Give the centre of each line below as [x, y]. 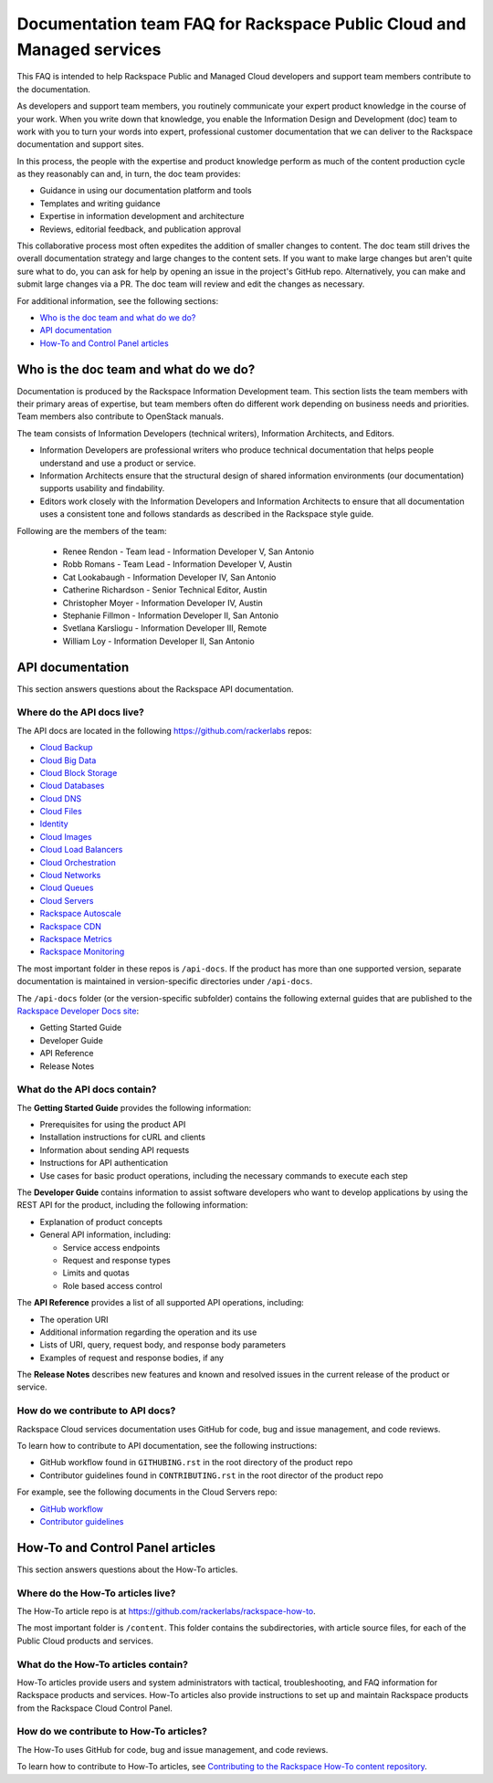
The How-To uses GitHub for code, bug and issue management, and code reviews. [173, 1749]
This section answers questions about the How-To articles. [127, 1569]
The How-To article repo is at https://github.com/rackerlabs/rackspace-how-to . [167, 1611]
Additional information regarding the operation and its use [148, 1332]
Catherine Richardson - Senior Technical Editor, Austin [165, 590]
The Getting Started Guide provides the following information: [134, 1107]
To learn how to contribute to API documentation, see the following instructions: [167, 1446]
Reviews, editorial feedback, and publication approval [141, 229]
